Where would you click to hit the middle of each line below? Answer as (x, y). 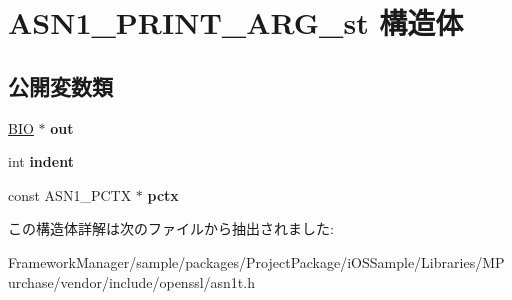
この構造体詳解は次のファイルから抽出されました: (171, 228)
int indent (41, 161)
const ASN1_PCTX (70, 194)
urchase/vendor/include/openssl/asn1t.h (131, 281)
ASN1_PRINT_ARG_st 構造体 (236, 22)
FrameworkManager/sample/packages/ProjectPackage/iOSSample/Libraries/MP (256, 261)
